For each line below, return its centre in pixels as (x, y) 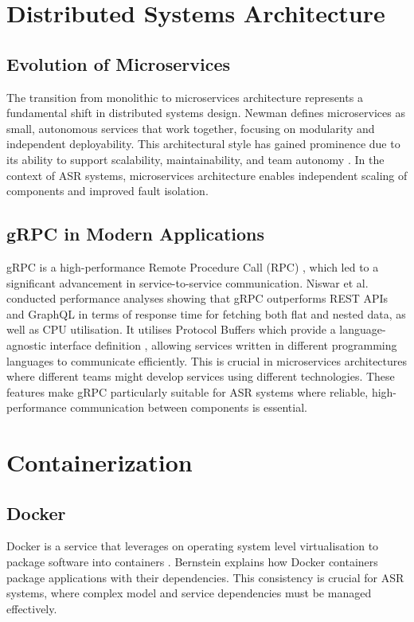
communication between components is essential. (189, 407)
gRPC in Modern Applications (136, 234)
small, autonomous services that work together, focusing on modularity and (191, 128)
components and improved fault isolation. (107, 191)
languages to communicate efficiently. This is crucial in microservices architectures (207, 360)
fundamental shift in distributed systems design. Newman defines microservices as (206, 113)
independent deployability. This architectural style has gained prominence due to (203, 144)
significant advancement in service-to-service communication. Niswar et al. (187, 282)
